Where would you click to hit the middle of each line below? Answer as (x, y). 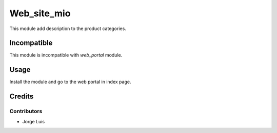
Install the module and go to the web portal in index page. (70, 82)
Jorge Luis (34, 121)
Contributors (26, 111)
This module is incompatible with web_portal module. (66, 55)
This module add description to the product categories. (68, 29)
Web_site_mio (40, 13)
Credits (22, 97)
